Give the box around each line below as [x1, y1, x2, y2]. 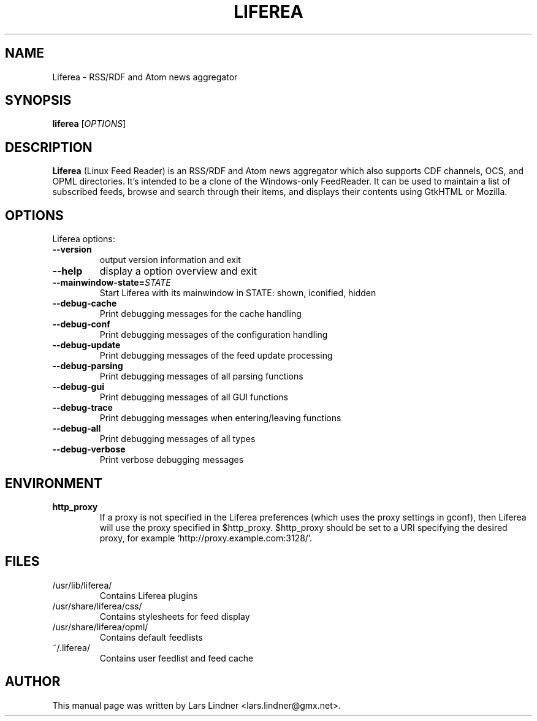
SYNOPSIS [5, 93, 72, 109]
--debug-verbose [52, 444, 126, 455]
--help [52, 265, 83, 278]
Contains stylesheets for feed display [99, 611, 250, 622]
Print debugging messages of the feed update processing [99, 350, 333, 361]
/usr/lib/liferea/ [52, 579, 112, 590]
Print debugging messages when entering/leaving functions [99, 413, 341, 424]
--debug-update [52, 340, 121, 351]
